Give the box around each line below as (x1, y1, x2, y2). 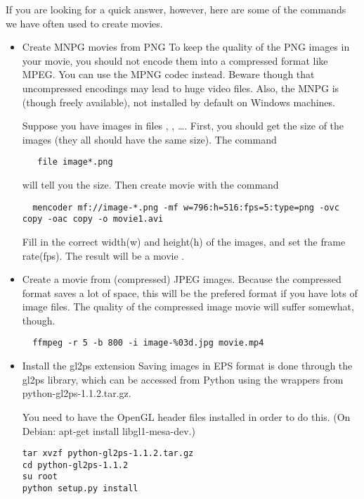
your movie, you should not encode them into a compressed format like (22, 53, 328, 68)
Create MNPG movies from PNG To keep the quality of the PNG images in (22, 39, 350, 54)
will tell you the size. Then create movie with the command (22, 177, 279, 191)
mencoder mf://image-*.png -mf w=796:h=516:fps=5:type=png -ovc (32, 202, 339, 213)
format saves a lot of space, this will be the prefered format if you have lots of (22, 285, 358, 300)
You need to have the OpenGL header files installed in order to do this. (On (22, 409, 351, 424)
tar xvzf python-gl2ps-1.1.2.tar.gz (22, 448, 194, 459)
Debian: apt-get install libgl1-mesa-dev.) (22, 423, 195, 438)
